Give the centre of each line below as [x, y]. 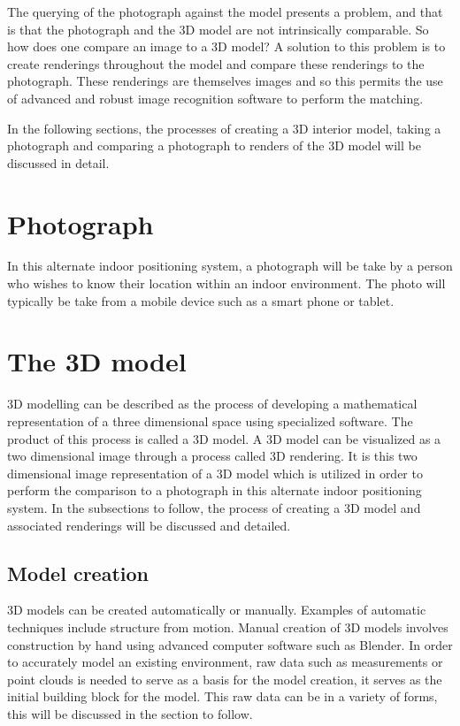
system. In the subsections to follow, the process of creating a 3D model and [214, 507]
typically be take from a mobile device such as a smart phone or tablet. [201, 300]
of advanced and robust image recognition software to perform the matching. [215, 98]
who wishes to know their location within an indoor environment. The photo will [226, 283]
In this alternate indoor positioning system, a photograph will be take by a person [230, 266]
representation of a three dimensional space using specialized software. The [210, 420]
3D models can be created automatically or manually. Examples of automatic [217, 610]
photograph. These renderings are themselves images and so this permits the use [225, 81]
